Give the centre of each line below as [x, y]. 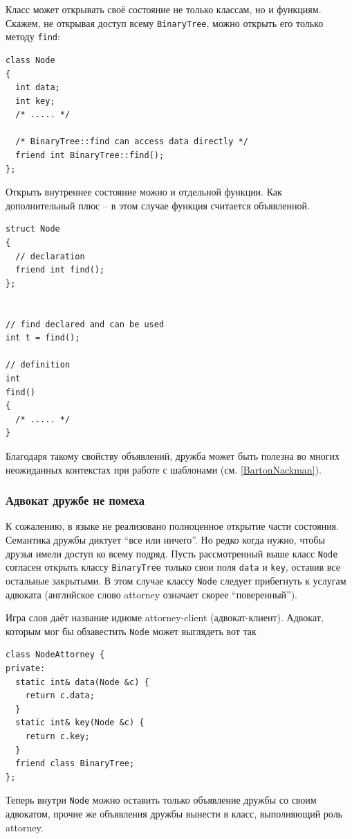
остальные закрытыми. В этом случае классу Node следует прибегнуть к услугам [176, 580]
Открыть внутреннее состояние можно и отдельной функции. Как [144, 192]
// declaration [50, 256]
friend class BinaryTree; [75, 764]
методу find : [33, 36]
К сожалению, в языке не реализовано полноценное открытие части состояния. [172, 526]
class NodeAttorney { [55, 655]
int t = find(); [43, 338]
